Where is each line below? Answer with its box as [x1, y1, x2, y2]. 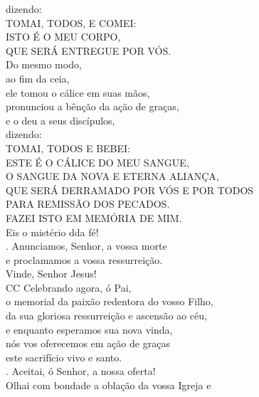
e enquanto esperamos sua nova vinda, [6, 322, 173, 337]
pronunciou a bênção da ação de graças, [6, 99, 179, 114]
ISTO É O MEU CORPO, [6, 29, 121, 44]
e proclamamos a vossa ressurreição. [6, 252, 163, 267]
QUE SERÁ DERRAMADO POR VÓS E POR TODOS [6, 182, 254, 197]
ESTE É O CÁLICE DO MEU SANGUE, [6, 154, 189, 169]
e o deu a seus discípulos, [6, 112, 115, 127]
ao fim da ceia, [6, 70, 70, 85]
